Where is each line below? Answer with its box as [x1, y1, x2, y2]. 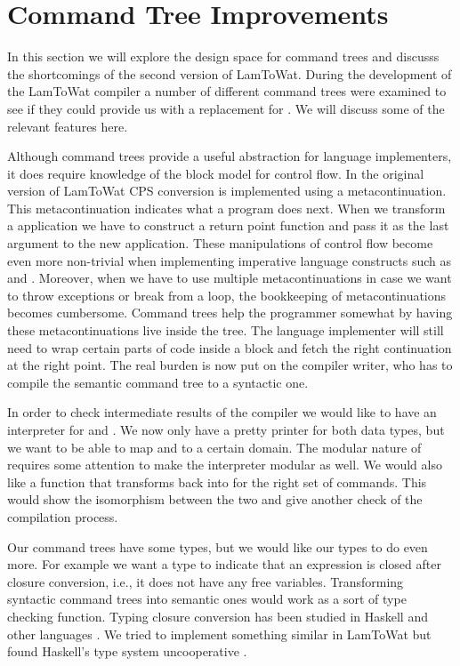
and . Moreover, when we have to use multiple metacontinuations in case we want [7, 269, 452, 287]
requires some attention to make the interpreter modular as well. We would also [7, 455, 442, 474]
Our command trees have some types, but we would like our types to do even [7, 537, 428, 556]
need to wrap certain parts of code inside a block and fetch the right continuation [7, 338, 452, 357]
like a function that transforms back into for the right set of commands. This [7, 472, 427, 491]
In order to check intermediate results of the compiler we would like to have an [7, 403, 437, 421]
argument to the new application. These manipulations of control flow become [7, 234, 433, 253]
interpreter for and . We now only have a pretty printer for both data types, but [7, 421, 445, 438]
